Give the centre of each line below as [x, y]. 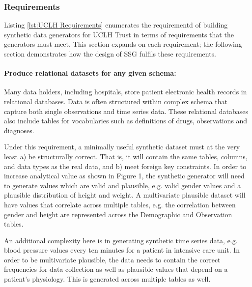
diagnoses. [19, 130]
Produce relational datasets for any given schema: [90, 73]
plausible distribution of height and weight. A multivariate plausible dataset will [125, 195]
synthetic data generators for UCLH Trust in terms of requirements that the [119, 34]
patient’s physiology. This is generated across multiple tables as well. [107, 279]
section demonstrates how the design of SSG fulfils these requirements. [110, 54]
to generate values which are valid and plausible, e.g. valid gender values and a [123, 185]
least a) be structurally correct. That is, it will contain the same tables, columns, [126, 156]
